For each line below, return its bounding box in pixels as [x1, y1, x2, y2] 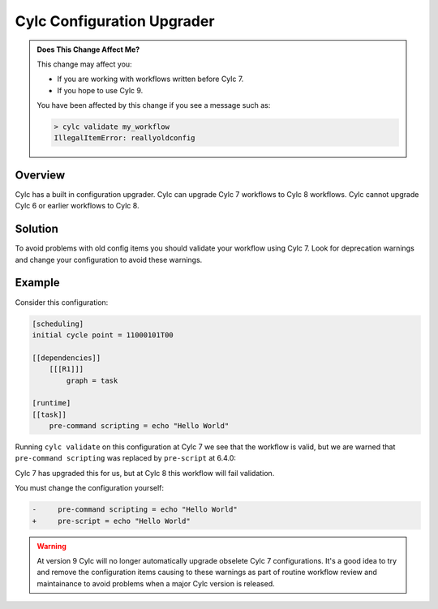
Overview [15, 168, 66, 182]
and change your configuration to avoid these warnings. [15, 255, 203, 264]
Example [15, 276, 60, 289]
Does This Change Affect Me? [36, 45, 140, 54]
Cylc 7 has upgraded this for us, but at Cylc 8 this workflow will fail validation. [15, 468, 275, 478]
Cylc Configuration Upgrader [15, 12, 215, 30]
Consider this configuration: [15, 297, 109, 307]
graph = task [66, 375, 118, 385]
